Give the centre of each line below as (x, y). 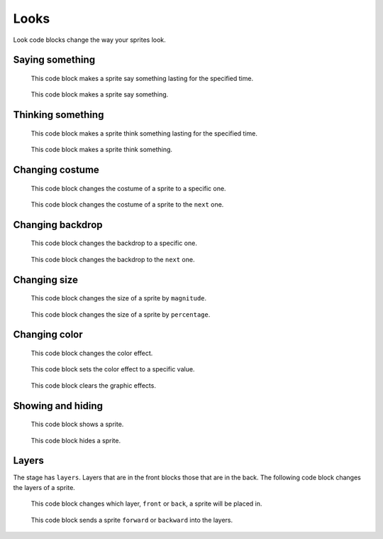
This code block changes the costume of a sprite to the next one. (127, 204)
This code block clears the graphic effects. (93, 385)
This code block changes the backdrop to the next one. (113, 259)
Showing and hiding (58, 406)
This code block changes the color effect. (92, 353)
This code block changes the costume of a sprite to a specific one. (128, 188)
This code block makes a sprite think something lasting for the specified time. (144, 133)
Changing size (45, 279)
